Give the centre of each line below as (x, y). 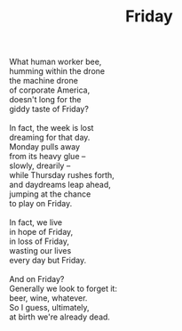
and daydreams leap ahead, (60, 185)
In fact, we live (36, 222)
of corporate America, (50, 90)
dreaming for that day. (50, 137)
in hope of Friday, (41, 232)
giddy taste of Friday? (49, 109)
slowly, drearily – (40, 165)
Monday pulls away (45, 147)
